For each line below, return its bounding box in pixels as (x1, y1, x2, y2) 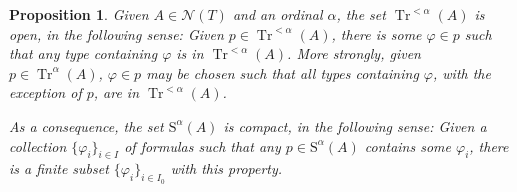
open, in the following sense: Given (9, 23, 224, 44)
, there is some (331, 23, 422, 44)
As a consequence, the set (9, 115, 164, 136)
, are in (93, 82, 140, 103)
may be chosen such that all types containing (146, 62, 419, 83)
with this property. (170, 158, 283, 179)
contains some (364, 135, 451, 156)
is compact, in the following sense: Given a (223, 115, 487, 136)
